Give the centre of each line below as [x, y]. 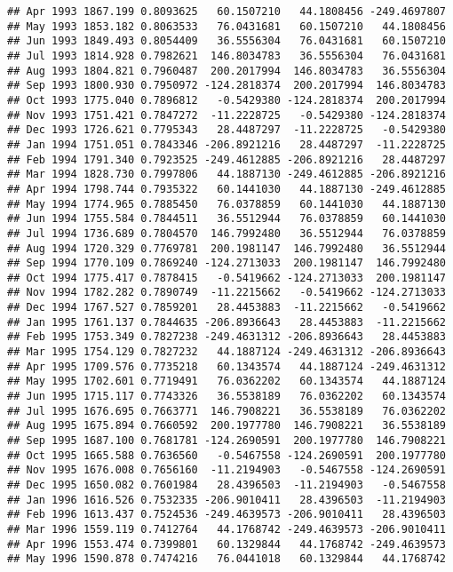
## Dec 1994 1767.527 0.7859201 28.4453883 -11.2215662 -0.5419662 [226, 308]
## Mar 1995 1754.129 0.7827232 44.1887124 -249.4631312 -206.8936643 [226, 352]
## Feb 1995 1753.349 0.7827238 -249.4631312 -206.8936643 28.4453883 [226, 337]
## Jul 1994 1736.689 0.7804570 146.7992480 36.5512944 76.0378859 [226, 233]
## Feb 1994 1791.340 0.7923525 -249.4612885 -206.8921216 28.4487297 [226, 159]
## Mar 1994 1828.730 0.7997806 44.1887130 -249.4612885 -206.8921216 [226, 175]
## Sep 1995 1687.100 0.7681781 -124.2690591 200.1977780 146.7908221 [226, 441]
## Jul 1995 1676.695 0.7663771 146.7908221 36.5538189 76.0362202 [226, 411]
